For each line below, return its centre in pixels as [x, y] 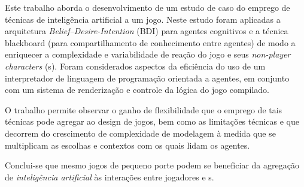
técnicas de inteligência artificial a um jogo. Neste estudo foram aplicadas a [143, 19]
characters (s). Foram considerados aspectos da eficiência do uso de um [135, 66]
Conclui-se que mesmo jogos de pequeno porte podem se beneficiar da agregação [152, 165]
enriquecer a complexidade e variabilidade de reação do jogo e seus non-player [148, 54]
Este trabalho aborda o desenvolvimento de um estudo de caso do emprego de [148, 7]
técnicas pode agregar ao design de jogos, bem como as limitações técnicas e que [152, 121]
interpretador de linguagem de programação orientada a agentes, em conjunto [147, 78]
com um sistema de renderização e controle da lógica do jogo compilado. [137, 90]
